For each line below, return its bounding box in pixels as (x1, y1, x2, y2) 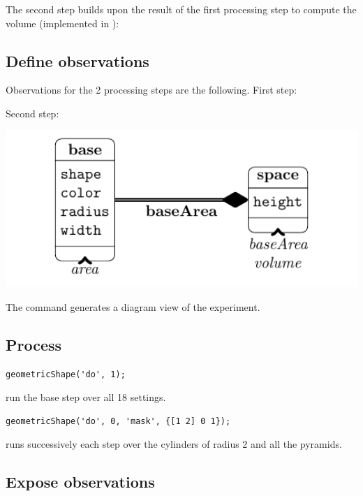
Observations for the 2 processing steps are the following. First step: (6, 82, 297, 97)
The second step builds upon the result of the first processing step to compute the (6, 2, 357, 16)
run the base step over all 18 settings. (6, 390, 166, 404)
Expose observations (6, 471, 155, 493)
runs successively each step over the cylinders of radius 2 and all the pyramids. (6, 437, 342, 451)
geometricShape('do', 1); (6, 369, 126, 379)
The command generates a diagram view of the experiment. (6, 299, 260, 314)
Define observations (6, 50, 149, 71)
